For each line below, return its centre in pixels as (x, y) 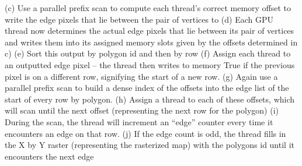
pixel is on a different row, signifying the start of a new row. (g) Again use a (141, 76)
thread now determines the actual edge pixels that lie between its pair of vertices (150, 31)
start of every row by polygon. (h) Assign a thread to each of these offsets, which (150, 99)
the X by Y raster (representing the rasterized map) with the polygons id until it (150, 145)
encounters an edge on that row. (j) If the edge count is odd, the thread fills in (145, 133)
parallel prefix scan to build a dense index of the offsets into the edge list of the (147, 88)
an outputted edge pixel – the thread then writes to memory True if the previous (150, 64)
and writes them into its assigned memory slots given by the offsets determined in (151, 42)
